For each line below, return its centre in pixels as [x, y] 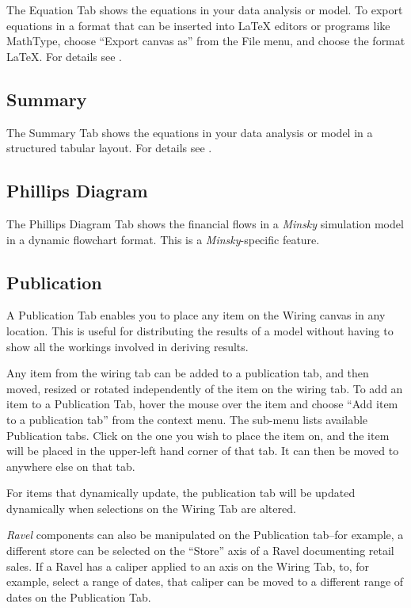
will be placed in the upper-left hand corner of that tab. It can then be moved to [203, 451]
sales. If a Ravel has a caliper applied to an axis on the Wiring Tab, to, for [188, 566]
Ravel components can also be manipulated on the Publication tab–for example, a [205, 535]
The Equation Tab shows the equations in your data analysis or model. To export [205, 10]
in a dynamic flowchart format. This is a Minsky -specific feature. [163, 239]
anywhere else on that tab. [71, 466]
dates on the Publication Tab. [79, 597]
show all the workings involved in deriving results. [127, 346]
